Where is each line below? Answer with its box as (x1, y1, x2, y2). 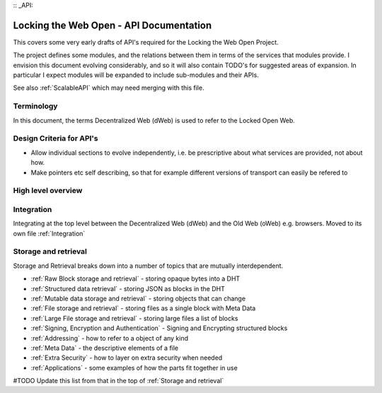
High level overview (13, 186, 83, 196)
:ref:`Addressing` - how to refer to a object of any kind (30, 334, 189, 342)
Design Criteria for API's (13, 134, 98, 143)
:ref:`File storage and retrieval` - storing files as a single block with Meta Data (30, 304, 256, 312)
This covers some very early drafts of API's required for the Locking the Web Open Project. (13, 37, 279, 46)
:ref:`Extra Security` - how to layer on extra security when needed (30, 353, 223, 362)
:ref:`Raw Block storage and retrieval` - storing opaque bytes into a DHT (30, 274, 241, 283)
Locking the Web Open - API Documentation (13, 19, 212, 31)
